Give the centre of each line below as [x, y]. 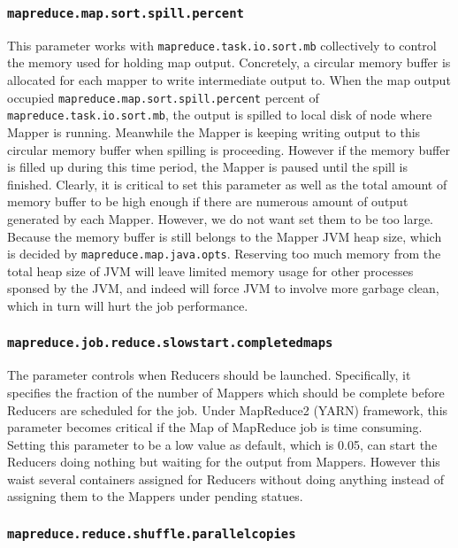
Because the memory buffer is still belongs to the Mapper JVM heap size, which [225, 236]
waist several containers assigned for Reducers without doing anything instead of [226, 479]
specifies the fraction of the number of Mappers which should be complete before [226, 392]
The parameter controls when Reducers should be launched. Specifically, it [209, 375]
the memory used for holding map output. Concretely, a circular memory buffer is [229, 62]
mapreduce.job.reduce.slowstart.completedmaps [170, 343]
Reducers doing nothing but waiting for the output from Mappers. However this [224, 462]
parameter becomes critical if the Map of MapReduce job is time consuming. [215, 427]
